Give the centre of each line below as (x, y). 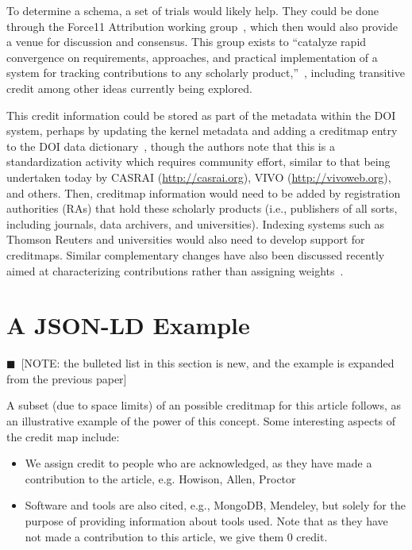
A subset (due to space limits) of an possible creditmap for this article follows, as (204, 405)
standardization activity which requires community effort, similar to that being (198, 162)
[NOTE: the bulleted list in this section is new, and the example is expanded (208, 363)
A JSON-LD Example (128, 325)
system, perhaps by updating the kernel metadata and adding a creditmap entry (202, 131)
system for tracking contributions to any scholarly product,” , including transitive (206, 73)
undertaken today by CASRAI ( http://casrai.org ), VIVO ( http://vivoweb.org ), (199, 177)
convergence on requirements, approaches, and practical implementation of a (192, 57)
